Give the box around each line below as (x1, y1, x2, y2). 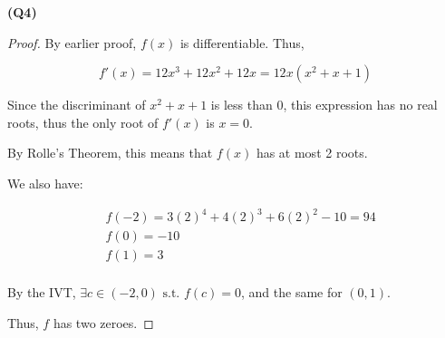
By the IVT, (7, 283, 76, 302)
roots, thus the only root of (7, 112, 159, 131)
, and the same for (240, 283, 343, 302)
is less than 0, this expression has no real (210, 95, 438, 114)
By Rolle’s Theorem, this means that (7, 143, 213, 162)
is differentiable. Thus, (179, 33, 305, 52)
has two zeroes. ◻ (53, 313, 154, 332)
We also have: (7, 173, 83, 192)
